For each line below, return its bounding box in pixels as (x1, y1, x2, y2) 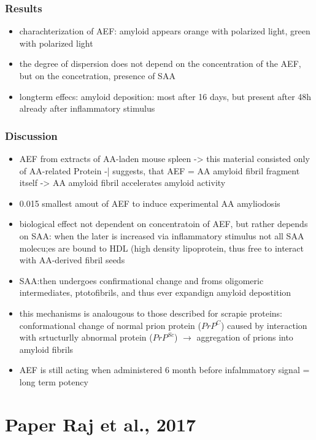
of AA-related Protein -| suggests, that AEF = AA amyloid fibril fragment (19, 164, 300, 177)
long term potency (19, 375, 88, 388)
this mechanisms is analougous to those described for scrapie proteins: (19, 306, 283, 319)
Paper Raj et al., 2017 (5, 411, 196, 436)
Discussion (5, 128, 58, 143)
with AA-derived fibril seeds (19, 253, 125, 266)
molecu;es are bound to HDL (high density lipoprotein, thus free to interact (19, 241, 304, 254)
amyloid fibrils (19, 342, 74, 355)
